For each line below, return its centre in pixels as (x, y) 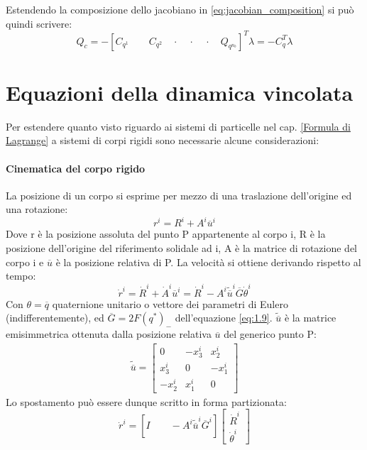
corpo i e (25, 262)
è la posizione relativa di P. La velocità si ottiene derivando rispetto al (208, 262)
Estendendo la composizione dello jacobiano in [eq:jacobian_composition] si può (180, 9)
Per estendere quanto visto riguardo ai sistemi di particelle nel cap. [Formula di (178, 126)
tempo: (21, 276)
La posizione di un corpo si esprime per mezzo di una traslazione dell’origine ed (179, 195)
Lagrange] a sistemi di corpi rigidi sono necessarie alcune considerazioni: (163, 140)
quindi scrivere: (39, 23)
